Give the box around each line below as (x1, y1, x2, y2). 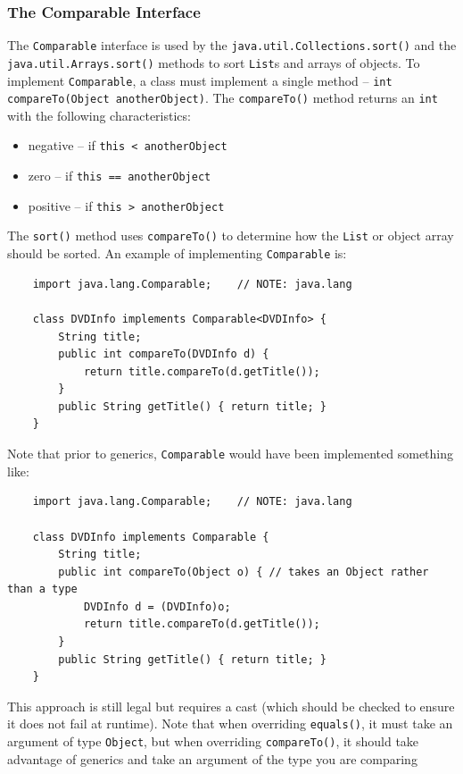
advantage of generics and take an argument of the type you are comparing (7, 749, 418, 768)
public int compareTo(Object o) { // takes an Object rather (58, 565, 429, 578)
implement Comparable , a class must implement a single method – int (7, 71, 393, 89)
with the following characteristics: (7, 105, 191, 124)
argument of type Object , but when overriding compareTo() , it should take (7, 732, 419, 751)
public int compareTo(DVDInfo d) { (58, 348, 269, 361)
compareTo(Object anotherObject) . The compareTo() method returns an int (7, 88, 438, 107)
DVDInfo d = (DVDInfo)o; (83, 600, 231, 613)
